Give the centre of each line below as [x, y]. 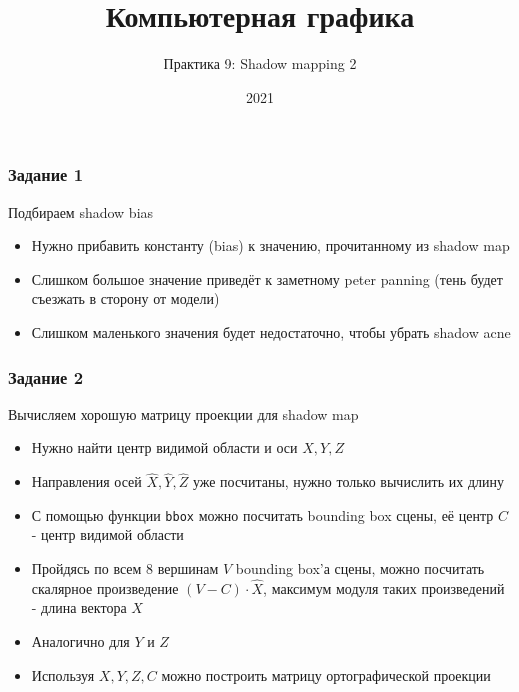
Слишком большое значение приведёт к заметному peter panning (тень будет [267, 278]
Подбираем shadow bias [81, 211]
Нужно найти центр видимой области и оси [164, 447]
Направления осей [86, 481]
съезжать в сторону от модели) [125, 298]
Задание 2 [46, 376]
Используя [63, 674]
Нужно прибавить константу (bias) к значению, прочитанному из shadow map [270, 245]
